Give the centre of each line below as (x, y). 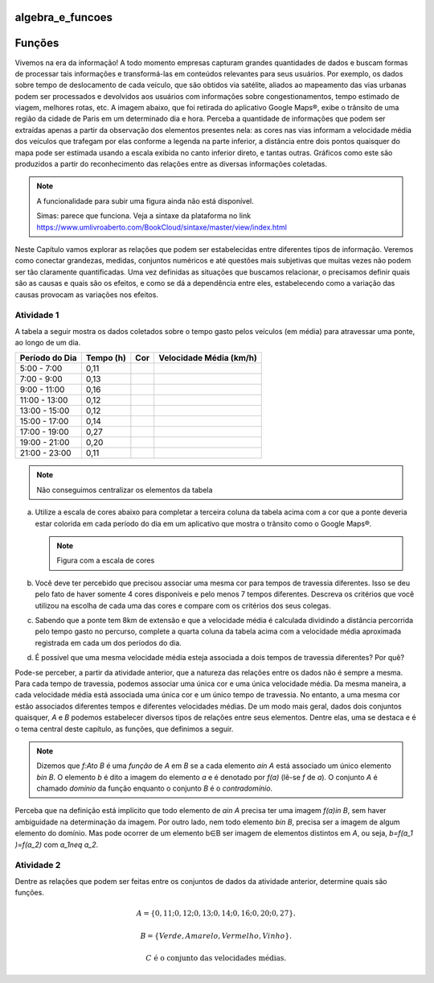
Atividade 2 (38, 865)
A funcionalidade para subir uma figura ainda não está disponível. (145, 200)
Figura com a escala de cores (106, 560)
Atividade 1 (37, 316)
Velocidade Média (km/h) (207, 358)
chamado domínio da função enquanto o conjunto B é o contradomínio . (155, 788)
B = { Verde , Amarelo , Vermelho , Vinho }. (216, 936)
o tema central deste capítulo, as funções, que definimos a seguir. (124, 729)
